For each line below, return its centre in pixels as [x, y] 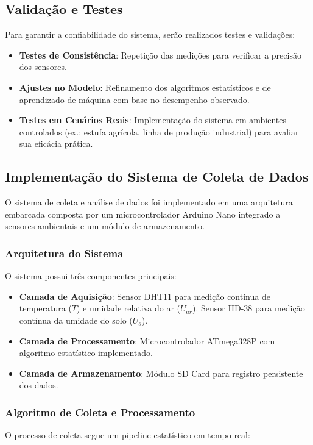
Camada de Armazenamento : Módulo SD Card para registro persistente [161, 373]
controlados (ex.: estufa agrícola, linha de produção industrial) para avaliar [159, 131]
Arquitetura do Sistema [64, 253]
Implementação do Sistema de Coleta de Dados [157, 176]
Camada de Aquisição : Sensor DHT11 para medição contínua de [145, 296]
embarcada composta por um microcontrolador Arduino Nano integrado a [143, 214]
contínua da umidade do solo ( [76, 320]
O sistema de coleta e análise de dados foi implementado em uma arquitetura [149, 202]
